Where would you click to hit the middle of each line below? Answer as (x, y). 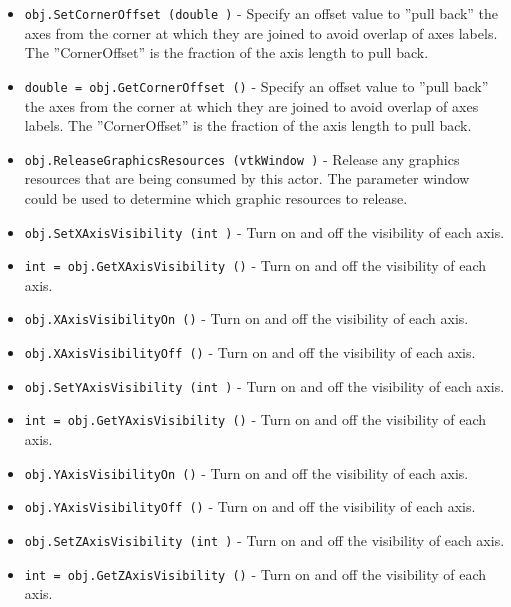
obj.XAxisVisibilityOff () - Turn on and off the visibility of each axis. (250, 352)
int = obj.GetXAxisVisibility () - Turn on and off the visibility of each (255, 265)
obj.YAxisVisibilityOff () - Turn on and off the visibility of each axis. (250, 506)
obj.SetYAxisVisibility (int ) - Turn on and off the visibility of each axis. (264, 385)
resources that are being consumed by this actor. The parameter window (247, 178)
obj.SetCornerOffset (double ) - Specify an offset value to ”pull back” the (261, 13)
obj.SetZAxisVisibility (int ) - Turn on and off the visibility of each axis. (264, 539)
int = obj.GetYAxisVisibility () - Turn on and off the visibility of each (255, 419)
